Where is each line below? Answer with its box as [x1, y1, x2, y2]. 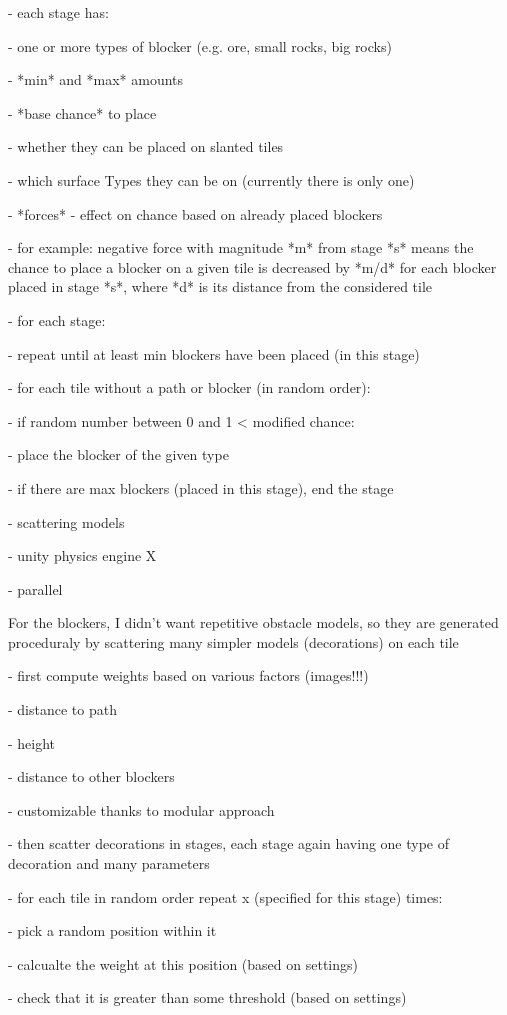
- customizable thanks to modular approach [8, 799, 275, 820]
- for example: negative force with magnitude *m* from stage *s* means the [8, 237, 474, 258]
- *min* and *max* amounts [8, 69, 184, 90]
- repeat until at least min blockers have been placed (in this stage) [8, 343, 420, 364]
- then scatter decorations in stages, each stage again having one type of [8, 833, 450, 854]
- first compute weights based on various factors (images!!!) [8, 665, 369, 686]
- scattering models [8, 511, 125, 532]
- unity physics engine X [8, 545, 157, 566]
